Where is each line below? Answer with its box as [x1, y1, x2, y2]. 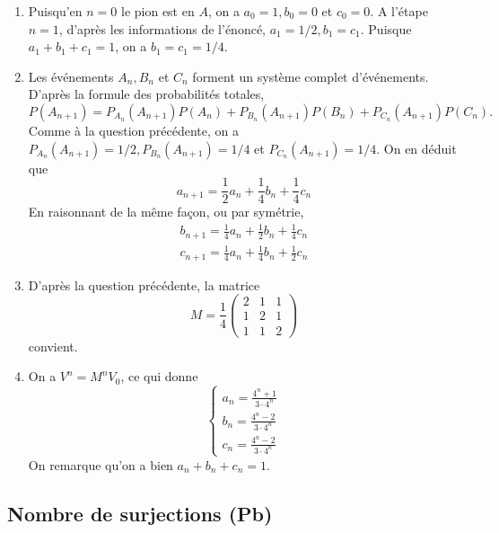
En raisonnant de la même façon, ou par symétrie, [28, 202, 304, 221]
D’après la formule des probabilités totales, [28, 84, 265, 103]
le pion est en [120, 2, 195, 20]
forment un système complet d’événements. [192, 67, 429, 85]
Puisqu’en [28, 2, 83, 20]
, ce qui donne [120, 367, 198, 386]
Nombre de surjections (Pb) [7, 499, 273, 527]
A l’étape [377, 2, 428, 20]
